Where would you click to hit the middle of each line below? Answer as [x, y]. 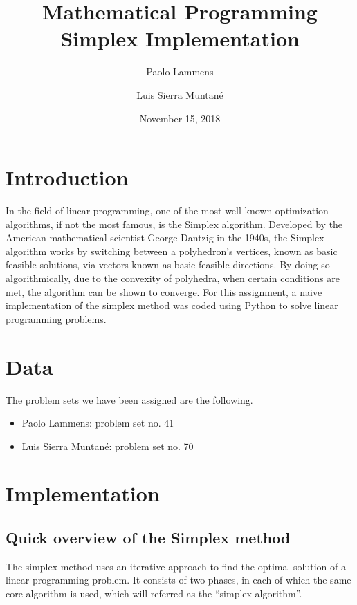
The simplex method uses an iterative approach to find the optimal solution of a [176, 566]
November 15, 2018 [180, 118]
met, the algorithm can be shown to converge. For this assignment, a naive [164, 291]
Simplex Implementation [180, 38]
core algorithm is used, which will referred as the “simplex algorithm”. [154, 594]
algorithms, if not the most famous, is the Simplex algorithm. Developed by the [174, 224]
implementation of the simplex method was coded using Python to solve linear [172, 305]
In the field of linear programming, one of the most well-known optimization [167, 211]
